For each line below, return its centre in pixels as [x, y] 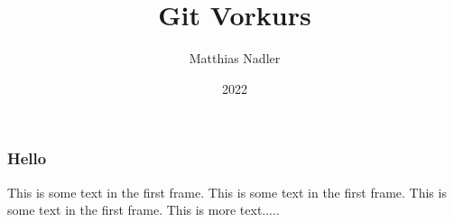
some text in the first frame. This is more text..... [144, 210]
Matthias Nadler [235, 58]
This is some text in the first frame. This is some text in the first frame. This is [227, 192]
